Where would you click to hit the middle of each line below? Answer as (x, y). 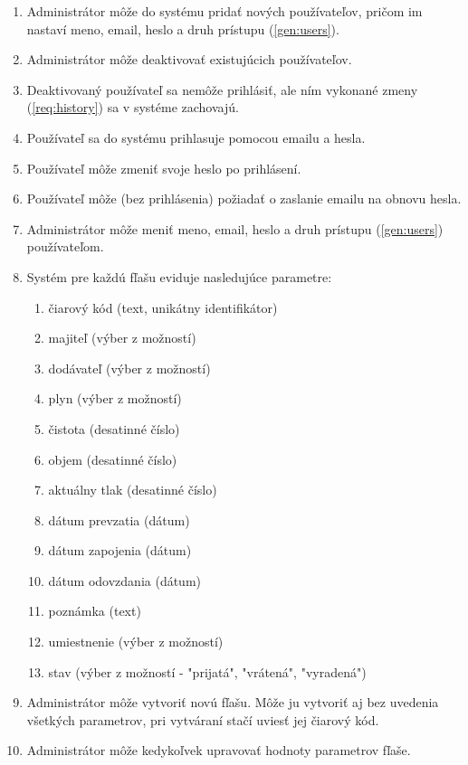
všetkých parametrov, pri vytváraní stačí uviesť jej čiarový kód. (203, 719)
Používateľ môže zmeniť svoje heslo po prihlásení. (164, 168)
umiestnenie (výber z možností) (136, 642)
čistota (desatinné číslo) (114, 428)
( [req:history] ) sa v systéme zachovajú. (133, 107)
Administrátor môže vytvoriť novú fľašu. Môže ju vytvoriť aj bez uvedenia (233, 702)
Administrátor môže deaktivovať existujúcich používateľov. (189, 59)
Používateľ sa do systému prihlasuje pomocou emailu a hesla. (196, 137)
